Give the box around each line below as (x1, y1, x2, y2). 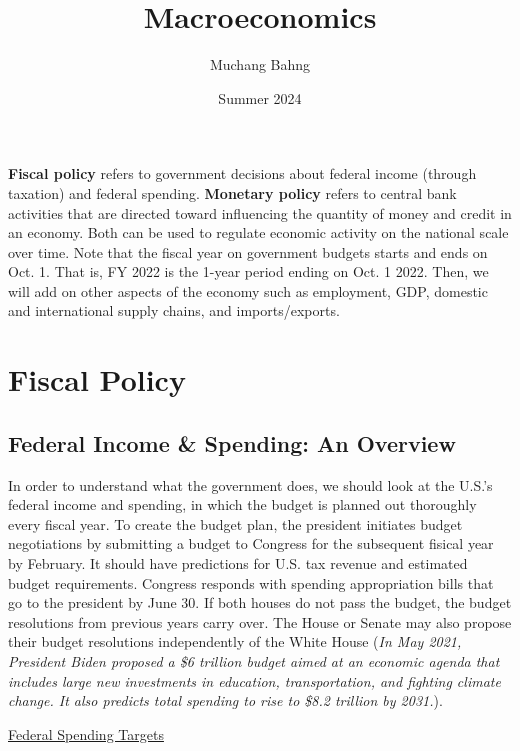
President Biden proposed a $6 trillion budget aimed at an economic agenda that (8, 650, 500, 671)
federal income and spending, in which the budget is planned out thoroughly (8, 494, 477, 515)
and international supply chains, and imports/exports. (8, 300, 340, 321)
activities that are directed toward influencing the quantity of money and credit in (8, 202, 512, 223)
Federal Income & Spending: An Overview (8, 427, 456, 458)
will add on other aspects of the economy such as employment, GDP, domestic (8, 280, 488, 301)
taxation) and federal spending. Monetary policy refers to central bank (8, 182, 457, 203)
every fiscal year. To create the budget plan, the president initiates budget (8, 513, 463, 534)
